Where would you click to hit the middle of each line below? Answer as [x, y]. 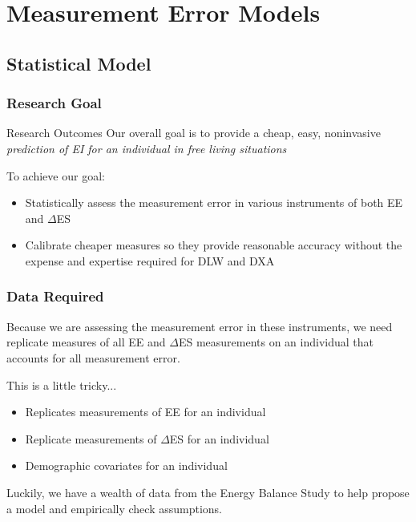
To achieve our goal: [56, 175]
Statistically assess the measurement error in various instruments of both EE [214, 202]
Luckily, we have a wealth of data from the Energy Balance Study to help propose [208, 492]
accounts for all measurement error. [93, 357]
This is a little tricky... [62, 384]
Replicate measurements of [91, 438]
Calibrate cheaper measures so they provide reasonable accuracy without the [214, 245]
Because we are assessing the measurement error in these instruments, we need [200, 326]
